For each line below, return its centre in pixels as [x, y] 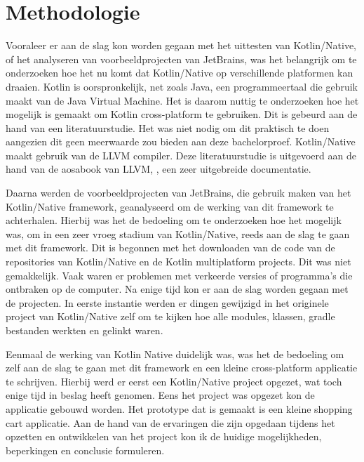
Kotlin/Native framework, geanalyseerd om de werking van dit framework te [170, 206]
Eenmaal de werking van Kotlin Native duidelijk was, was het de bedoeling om [175, 354]
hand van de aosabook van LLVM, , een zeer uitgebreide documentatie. [159, 169]
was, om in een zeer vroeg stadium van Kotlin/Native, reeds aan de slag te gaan [178, 233]
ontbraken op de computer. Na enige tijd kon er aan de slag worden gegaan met [177, 289]
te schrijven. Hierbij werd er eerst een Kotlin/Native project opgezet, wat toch [174, 381]
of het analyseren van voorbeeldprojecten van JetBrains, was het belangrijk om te [181, 59]
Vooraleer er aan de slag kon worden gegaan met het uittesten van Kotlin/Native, [181, 45]
